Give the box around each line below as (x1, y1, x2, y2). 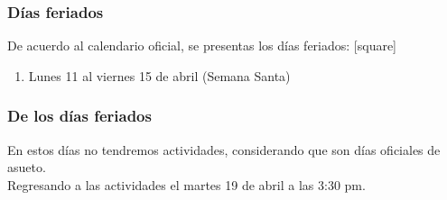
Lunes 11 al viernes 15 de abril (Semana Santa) (28, 66, 291, 85)
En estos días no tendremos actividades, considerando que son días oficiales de (7, 140, 441, 159)
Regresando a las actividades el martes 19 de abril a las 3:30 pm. (7, 175, 366, 194)
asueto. (7, 158, 46, 177)
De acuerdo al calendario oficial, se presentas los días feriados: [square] (7, 36, 397, 55)
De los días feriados (7, 105, 152, 127)
